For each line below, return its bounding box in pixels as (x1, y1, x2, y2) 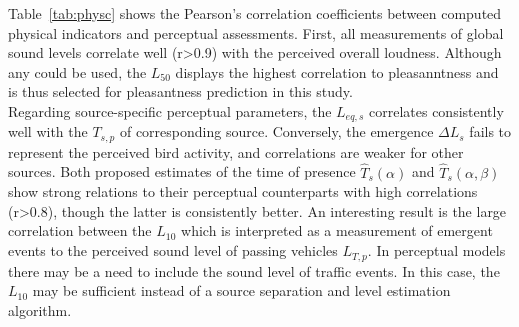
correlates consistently (368, 100, 504, 121)
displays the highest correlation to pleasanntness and (175, 61, 499, 82)
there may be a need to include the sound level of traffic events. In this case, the (8, 260, 500, 281)
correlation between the (8, 220, 152, 241)
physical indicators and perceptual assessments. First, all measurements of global (8, 22, 504, 43)
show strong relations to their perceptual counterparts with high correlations (8, 181, 478, 202)
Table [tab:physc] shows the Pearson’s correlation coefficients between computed (8, 3, 502, 23)
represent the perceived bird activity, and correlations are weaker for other (8, 141, 464, 162)
